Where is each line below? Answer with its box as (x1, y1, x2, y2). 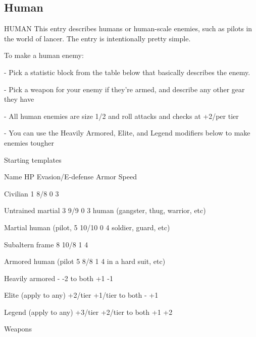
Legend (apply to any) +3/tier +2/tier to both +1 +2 (4, 306, 173, 317)
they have (4, 94, 34, 104)
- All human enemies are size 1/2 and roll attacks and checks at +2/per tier (4, 110, 239, 121)
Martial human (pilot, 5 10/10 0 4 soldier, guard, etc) (4, 222, 170, 232)
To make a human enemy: (4, 50, 84, 60)
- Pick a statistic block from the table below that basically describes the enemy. (4, 66, 250, 77)
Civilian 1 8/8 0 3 (4, 188, 59, 198)
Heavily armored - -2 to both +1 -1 (4, 273, 113, 283)
